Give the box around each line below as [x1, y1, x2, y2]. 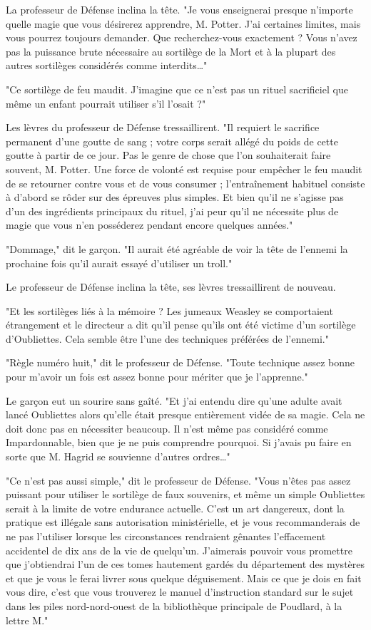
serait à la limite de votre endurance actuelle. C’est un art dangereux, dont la [6, 500, 345, 515]
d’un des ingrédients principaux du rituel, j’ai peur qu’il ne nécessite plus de [6, 203, 339, 218]
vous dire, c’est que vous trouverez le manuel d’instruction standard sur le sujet [6, 584, 354, 599]
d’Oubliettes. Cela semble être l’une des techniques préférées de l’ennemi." [6, 331, 329, 346]
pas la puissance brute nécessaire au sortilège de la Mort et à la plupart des [6, 43, 336, 58]
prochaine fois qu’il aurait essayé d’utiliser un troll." [6, 255, 233, 270]
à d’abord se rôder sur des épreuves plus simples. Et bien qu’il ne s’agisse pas [6, 190, 344, 205]
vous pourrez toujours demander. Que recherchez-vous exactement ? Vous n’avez [6, 30, 357, 45]
